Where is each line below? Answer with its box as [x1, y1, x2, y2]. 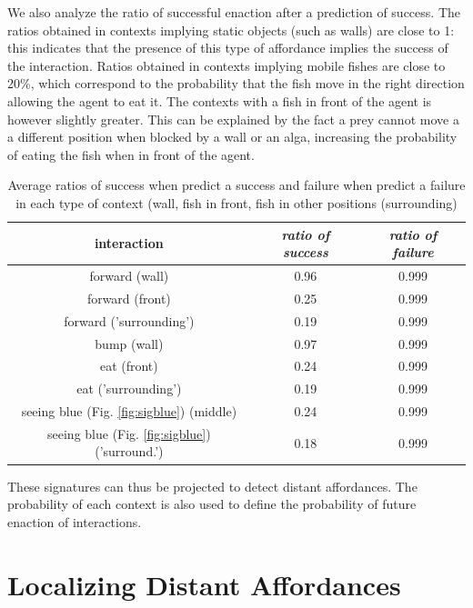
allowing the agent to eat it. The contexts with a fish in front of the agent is [7, 91, 432, 110]
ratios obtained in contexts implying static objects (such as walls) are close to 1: [7, 20, 455, 39]
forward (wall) [89, 265, 169, 284]
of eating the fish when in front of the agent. [7, 145, 255, 164]
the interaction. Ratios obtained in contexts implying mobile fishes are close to [7, 55, 446, 75]
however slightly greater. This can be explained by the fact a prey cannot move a [7, 109, 459, 128]
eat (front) [99, 356, 158, 375]
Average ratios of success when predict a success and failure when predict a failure [7, 175, 466, 194]
